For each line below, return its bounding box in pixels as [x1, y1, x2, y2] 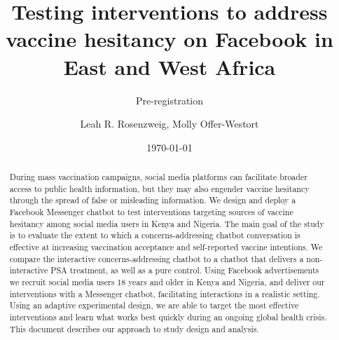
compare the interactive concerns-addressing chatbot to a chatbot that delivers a [9, 252, 304, 264]
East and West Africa [63, 52, 276, 81]
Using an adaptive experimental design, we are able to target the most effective [9, 299, 299, 311]
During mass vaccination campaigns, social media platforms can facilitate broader [9, 171, 307, 183]
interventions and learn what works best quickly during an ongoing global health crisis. [9, 311, 327, 322]
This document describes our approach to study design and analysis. [9, 322, 259, 334]
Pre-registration [135, 93, 204, 107]
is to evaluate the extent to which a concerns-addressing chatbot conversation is [9, 229, 300, 241]
